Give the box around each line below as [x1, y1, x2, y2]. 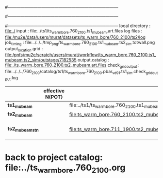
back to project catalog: [5, 152, 103, 163]
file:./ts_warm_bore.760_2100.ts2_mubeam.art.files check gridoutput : [5, 62, 140, 69]
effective [43, 87, 65, 94]
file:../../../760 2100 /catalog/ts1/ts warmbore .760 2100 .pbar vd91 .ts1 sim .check [5, 69, 146, 75]
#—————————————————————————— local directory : [5, 23, 151, 29]
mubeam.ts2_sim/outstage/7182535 [5, 57, 77, 63]
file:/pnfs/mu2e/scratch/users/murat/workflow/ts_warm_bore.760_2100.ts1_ [5, 52, 156, 58]
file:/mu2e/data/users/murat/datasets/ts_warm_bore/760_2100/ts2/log [5, 34, 146, 40]
